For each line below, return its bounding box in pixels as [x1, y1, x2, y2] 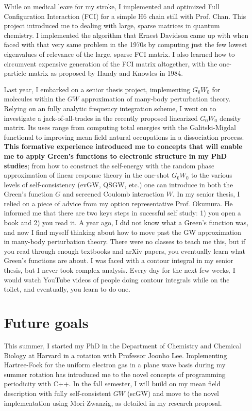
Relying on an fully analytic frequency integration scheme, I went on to [4, 103, 216, 113]
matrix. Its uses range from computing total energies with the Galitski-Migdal [4, 122, 236, 132]
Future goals [4, 312, 89, 332]
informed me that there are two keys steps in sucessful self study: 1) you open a [4, 208, 241, 218]
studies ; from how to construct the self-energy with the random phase [4, 160, 215, 170]
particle [4, 68, 26, 78]
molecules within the [4, 94, 66, 104]
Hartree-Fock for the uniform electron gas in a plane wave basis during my [4, 360, 226, 370]
